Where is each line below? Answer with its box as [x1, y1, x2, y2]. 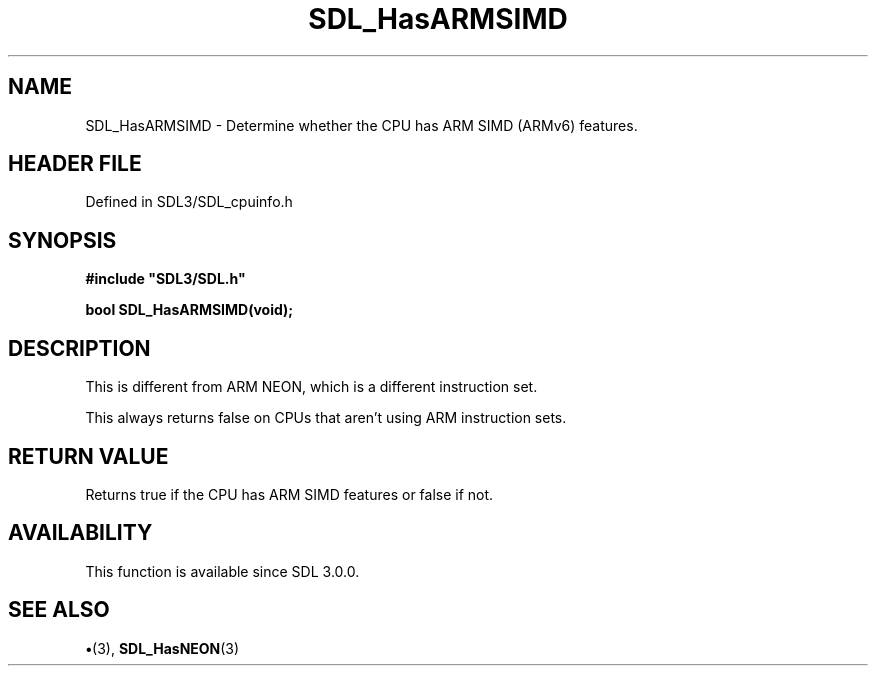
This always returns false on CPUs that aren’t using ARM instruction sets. [85, 409, 567, 427]
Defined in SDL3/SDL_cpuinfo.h [85, 193, 293, 211]
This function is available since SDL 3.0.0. [85, 562, 360, 580]
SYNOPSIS [8, 227, 117, 253]
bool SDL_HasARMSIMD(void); [85, 301, 294, 319]
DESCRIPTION [8, 335, 151, 361]
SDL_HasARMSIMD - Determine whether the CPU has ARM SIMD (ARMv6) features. [85, 116, 638, 134]
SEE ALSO [8, 597, 110, 623]
